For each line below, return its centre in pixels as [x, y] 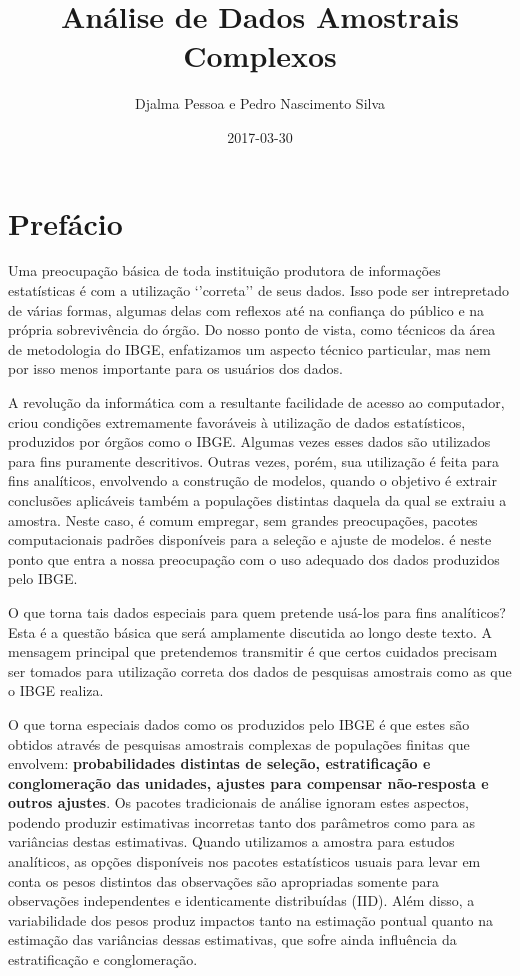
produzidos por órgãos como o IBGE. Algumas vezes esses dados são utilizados [249, 441]
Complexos [260, 55]
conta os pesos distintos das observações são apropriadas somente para [224, 880]
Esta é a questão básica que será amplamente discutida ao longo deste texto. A [250, 631]
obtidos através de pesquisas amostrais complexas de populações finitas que [239, 743]
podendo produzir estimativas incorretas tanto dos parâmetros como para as [242, 821]
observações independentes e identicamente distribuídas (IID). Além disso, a [241, 900]
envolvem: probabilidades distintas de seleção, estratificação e [219, 763]
